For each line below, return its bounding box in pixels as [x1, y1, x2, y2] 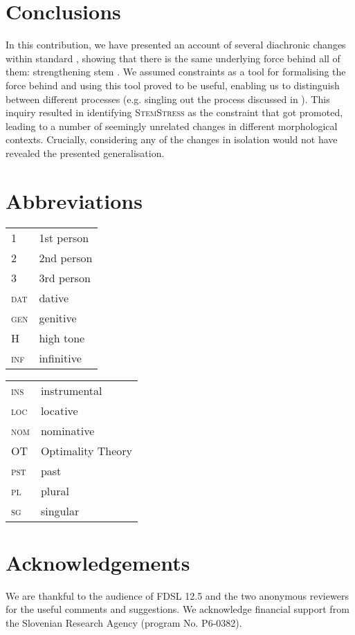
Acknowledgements [6, 548, 190, 576]
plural [40, 482, 69, 499]
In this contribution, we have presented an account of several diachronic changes [6, 37, 346, 52]
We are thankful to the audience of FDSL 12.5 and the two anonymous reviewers [6, 588, 349, 602]
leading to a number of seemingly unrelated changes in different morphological [6, 118, 338, 133]
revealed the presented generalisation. [6, 145, 165, 160]
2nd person [39, 249, 93, 266]
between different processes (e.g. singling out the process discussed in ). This [6, 91, 330, 106]
